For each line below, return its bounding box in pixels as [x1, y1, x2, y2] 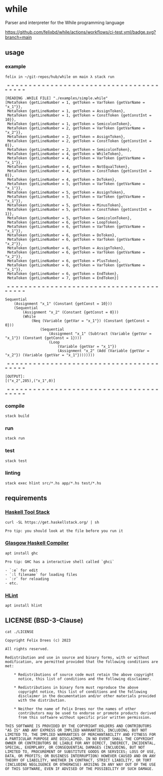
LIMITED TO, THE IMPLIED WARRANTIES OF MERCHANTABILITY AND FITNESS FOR [5, 732, 156, 737]
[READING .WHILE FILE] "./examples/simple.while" [5, 95, 108, 101]
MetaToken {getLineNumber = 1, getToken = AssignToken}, [7, 109, 125, 114]
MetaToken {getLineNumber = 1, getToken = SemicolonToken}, [7, 121, 132, 126]
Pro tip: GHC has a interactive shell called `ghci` [5, 559, 115, 564]
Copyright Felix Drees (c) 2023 [5, 638, 71, 643]
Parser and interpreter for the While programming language [5, 20, 124, 25]
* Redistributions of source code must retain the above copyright [14, 672, 154, 677]
